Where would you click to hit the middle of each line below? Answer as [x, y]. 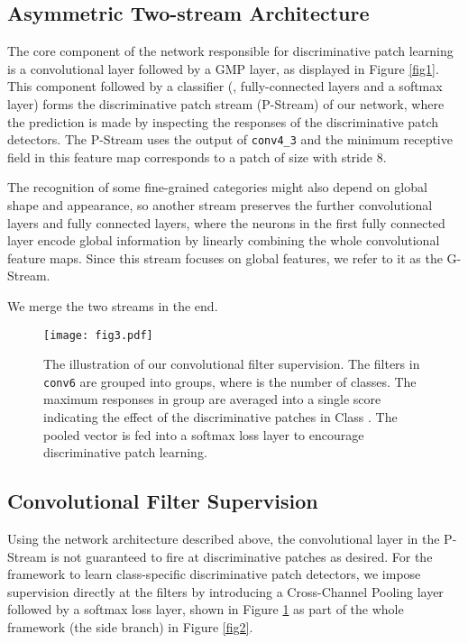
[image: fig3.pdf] [98, 335]
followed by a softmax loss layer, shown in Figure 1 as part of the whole [206, 609]
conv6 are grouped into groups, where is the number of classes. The [230, 381]
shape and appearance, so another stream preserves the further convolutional [220, 205]
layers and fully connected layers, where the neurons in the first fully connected [226, 222]
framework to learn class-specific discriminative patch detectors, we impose [214, 574]
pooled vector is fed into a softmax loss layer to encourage [204, 434]
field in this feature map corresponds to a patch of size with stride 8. [197, 156]
